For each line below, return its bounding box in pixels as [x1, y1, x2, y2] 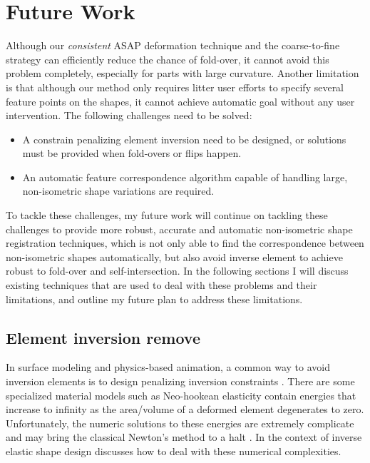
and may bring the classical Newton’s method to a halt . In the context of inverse [6, 429, 362, 444]
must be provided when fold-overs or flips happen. [22, 146, 242, 161]
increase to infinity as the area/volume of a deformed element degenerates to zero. [6, 402, 364, 417]
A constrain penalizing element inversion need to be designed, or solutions [22, 131, 346, 146]
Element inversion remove [6, 326, 200, 348]
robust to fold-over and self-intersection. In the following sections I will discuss [6, 263, 349, 278]
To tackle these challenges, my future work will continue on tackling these [6, 208, 328, 223]
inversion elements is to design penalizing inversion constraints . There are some [6, 374, 355, 389]
